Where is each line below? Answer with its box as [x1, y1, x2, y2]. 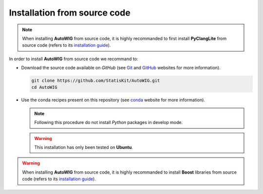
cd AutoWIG [31, 85, 57, 90]
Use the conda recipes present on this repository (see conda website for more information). [21, 97, 206, 103]
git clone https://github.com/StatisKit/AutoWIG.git [31, 78, 160, 84]
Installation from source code [9, 7, 131, 18]
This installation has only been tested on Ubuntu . [34, 144, 133, 150]
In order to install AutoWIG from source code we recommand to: [9, 56, 138, 62]
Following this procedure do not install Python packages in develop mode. [34, 120, 183, 125]
